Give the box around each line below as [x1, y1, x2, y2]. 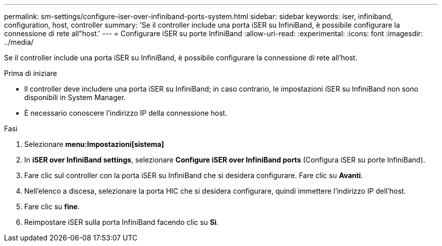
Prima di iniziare [4, 69, 57, 77]
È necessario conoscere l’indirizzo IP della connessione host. [24, 109, 228, 117]
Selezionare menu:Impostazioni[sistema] [24, 140, 164, 148]
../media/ [4, 38, 34, 46]
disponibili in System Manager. [24, 93, 126, 102]
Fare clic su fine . [24, 202, 80, 211]
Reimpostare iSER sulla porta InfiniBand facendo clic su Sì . [24, 218, 219, 226]
